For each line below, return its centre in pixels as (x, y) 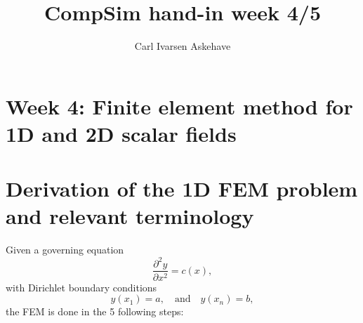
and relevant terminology (130, 216)
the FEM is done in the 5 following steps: (95, 311)
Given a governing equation (65, 250)
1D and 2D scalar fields (121, 133)
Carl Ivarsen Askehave (183, 46)
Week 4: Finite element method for (179, 106)
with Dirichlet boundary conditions (81, 287)
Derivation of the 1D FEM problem (182, 189)
